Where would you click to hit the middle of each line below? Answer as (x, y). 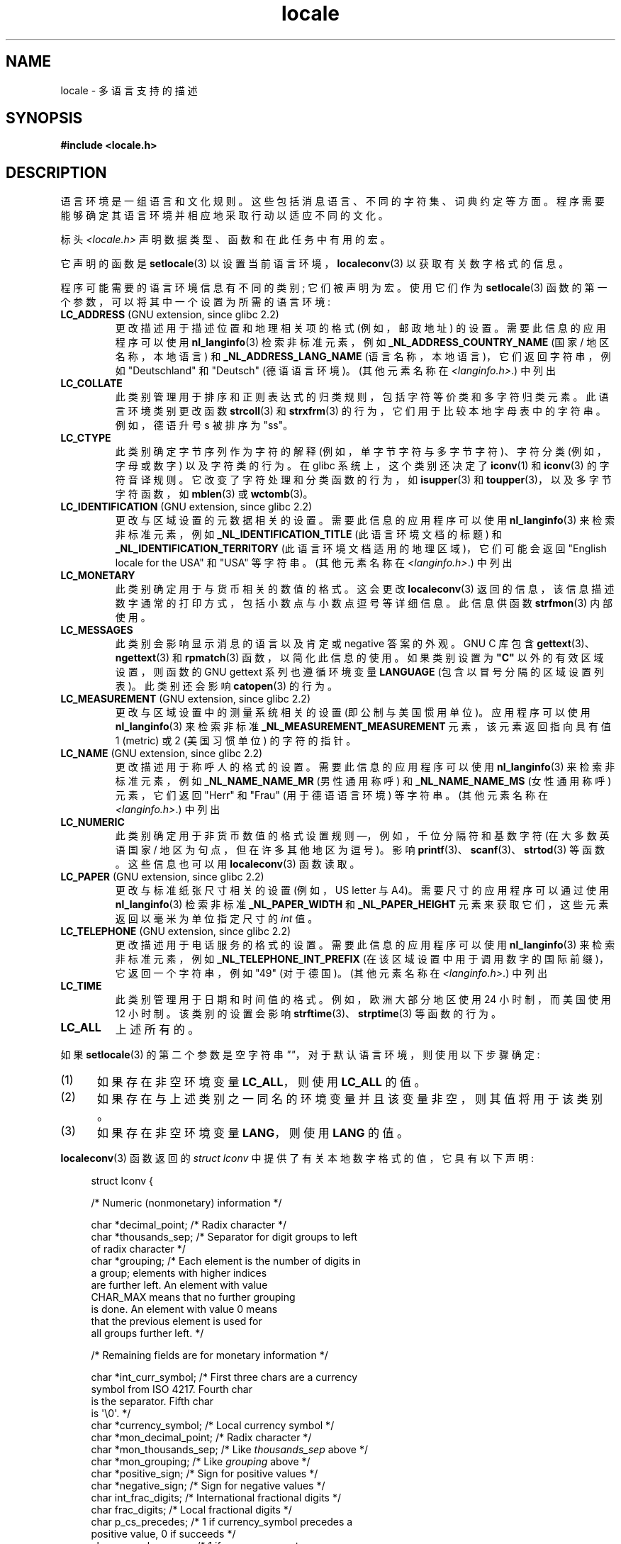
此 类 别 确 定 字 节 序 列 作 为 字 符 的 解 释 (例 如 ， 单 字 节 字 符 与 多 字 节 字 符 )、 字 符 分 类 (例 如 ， (361, 452)
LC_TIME (81, 986)
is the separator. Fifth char (152, 1402)
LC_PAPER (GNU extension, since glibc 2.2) (162, 877)
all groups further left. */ (147, 1333)
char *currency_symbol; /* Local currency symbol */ (213, 1426)
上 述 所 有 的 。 (157, 1030)
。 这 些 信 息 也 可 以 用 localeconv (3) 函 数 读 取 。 (237, 864)
